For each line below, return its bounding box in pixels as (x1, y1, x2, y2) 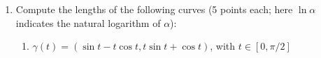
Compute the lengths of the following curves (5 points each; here (15, 2, 293, 16)
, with (210, 39, 236, 53)
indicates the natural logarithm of (15, 15, 161, 30)
